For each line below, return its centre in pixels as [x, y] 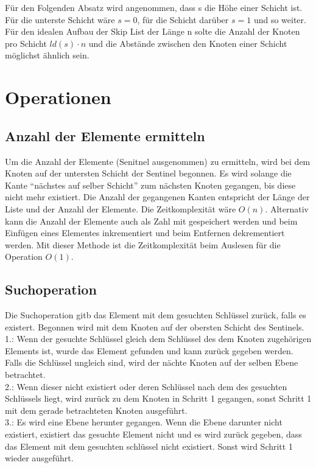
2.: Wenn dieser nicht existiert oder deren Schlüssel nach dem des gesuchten [146, 386]
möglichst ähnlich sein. [47, 55]
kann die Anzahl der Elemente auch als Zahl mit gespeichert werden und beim [151, 221]
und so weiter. [280, 19]
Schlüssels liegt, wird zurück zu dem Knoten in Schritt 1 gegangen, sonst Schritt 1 [158, 398]
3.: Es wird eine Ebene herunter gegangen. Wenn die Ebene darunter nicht [144, 422]
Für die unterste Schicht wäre [60, 19]
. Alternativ [287, 208]
